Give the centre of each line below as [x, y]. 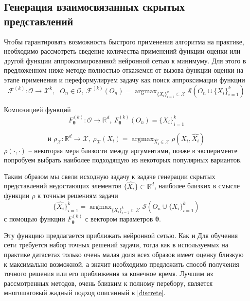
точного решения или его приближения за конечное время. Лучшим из [108, 273]
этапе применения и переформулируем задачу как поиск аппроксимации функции [125, 79]
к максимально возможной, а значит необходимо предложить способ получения [122, 264]
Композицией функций [37, 110]
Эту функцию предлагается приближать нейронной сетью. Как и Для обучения [121, 235]
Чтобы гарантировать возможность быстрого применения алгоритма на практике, [124, 41]
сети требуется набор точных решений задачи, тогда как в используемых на [116, 245]
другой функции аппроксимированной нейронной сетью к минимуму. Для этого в [125, 60]
